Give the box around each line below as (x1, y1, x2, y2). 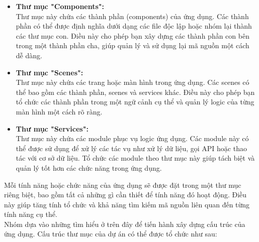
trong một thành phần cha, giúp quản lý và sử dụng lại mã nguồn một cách (16, 40, 249, 51)
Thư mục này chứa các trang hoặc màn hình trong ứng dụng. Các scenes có (16, 77, 249, 87)
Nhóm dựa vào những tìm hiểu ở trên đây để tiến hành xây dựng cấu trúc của (4, 218, 245, 229)
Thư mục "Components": (16, 1, 105, 11)
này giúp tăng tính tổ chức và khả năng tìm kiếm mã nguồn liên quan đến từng (4, 199, 250, 209)
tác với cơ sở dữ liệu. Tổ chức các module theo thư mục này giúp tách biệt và (16, 153, 255, 163)
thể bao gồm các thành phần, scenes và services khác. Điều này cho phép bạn (16, 86, 255, 97)
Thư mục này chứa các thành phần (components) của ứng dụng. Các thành (16, 11, 249, 21)
